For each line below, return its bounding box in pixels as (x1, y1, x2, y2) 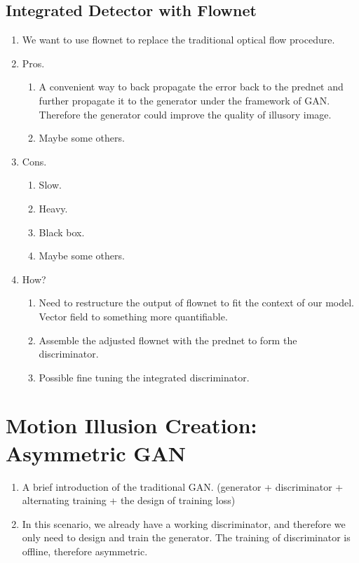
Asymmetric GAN (6, 438, 187, 467)
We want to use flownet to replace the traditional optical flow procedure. (22, 32, 335, 47)
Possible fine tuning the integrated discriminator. (39, 369, 250, 384)
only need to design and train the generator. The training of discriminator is (22, 530, 351, 545)
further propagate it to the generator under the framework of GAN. (39, 93, 330, 107)
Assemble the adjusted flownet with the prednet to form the (39, 332, 297, 347)
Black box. (39, 224, 85, 239)
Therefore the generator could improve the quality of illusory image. (39, 107, 332, 121)
